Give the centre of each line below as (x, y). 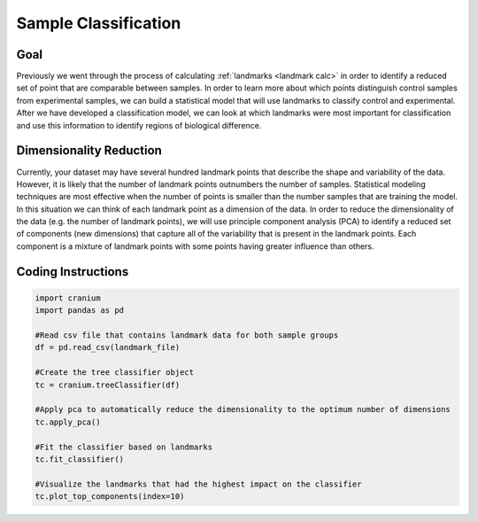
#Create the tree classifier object (115, 373)
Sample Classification (99, 23)
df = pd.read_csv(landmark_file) (108, 347)
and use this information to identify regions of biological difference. (139, 125)
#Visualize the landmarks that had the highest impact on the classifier (198, 484)
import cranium (68, 298)
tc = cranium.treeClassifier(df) (108, 385)
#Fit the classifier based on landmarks (123, 447)
